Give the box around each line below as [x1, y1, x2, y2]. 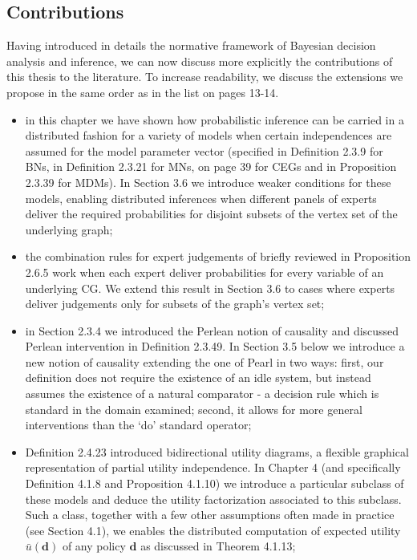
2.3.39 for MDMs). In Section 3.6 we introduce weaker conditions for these [25, 173, 391, 190]
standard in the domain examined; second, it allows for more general [25, 400, 362, 417]
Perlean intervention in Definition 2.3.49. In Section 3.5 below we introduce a [25, 338, 405, 355]
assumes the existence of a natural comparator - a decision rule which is [25, 385, 379, 402]
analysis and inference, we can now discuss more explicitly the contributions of [6, 52, 393, 69]
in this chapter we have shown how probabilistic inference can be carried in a [25, 111, 404, 128]
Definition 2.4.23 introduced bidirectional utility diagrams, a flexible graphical [25, 443, 409, 460]
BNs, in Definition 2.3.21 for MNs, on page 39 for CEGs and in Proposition [25, 158, 397, 175]
